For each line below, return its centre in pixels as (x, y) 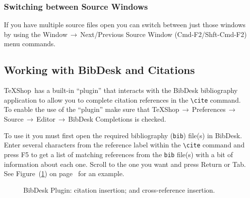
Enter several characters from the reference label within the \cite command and (124, 145)
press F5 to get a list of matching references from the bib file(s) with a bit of (118, 154)
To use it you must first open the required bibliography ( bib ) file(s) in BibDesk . (123, 135)
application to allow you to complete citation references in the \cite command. (122, 99)
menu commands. (30, 44)
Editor (46, 119)
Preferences (209, 109)
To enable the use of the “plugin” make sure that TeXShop (92, 109)
